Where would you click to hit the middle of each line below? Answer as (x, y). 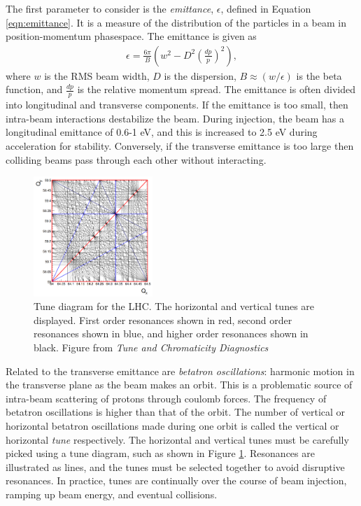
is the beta (319, 75)
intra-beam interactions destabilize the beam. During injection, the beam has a (175, 118)
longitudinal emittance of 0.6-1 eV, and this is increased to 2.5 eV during (162, 132)
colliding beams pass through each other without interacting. (136, 159)
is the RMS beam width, (97, 75)
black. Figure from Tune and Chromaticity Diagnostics (151, 347)
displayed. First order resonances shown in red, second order (163, 319)
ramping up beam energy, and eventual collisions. (112, 494)
